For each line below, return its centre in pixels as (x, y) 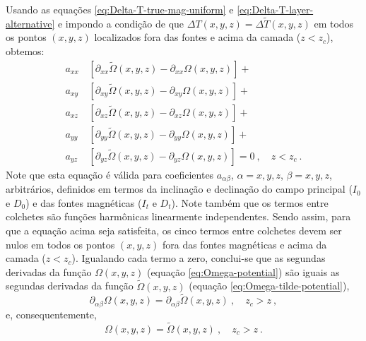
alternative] (30, 23)
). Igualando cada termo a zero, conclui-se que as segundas (199, 258)
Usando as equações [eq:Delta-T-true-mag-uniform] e (120, 9)
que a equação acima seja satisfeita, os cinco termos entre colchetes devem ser (174, 230)
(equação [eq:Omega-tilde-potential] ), (269, 286)
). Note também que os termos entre (250, 202)
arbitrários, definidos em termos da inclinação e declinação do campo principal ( (179, 189)
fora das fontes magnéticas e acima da (244, 244)
